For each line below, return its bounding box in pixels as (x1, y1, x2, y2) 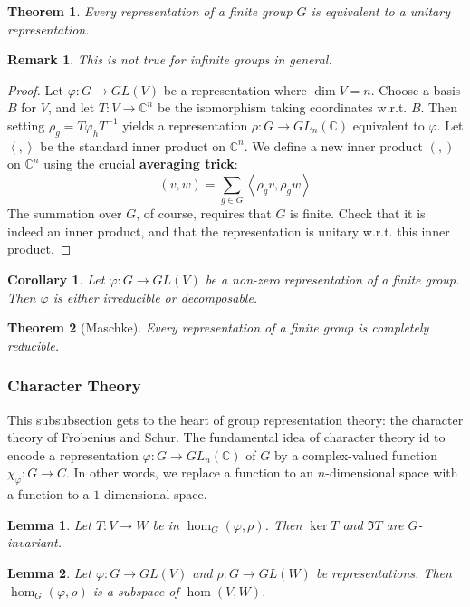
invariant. (7, 533, 62, 552)
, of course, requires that (136, 204, 272, 223)
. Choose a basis (370, 80, 461, 99)
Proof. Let (7, 80, 63, 99)
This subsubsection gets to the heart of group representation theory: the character (7, 409, 464, 429)
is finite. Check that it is (290, 204, 426, 223)
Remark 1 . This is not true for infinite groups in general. (7, 50, 332, 69)
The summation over (7, 204, 122, 223)
